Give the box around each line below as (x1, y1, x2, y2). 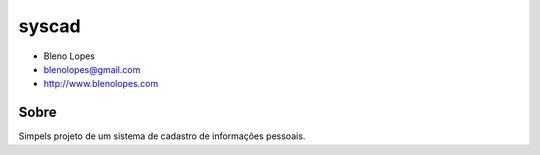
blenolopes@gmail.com (43, 63, 141, 75)
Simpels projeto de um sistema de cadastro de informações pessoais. (18, 130, 306, 142)
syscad (18, 15, 81, 37)
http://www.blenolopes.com (43, 78, 159, 90)
